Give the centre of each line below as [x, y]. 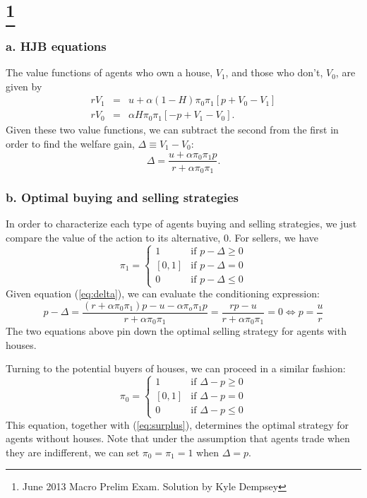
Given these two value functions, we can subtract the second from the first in [172, 130]
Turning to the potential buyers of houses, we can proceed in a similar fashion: [176, 368]
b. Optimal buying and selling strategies [122, 197]
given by [24, 86]
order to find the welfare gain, [70, 143]
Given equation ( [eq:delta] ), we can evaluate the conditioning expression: [163, 294]
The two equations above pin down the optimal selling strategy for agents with [176, 331]
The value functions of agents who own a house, [109, 72]
